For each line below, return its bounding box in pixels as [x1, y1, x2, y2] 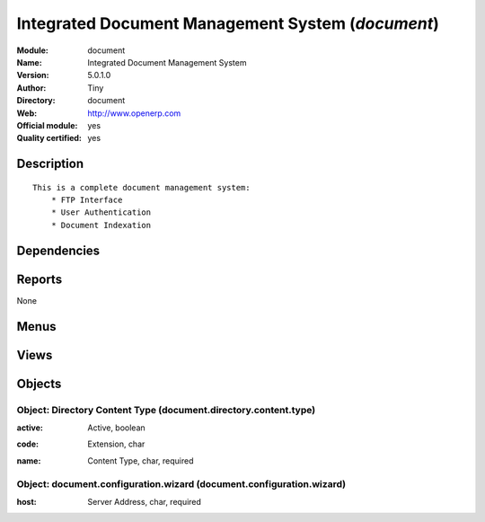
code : [16, 438, 40, 449]
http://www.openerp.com [87, 108, 181, 119]
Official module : [16, 119, 78, 130]
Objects [16, 376, 62, 391]
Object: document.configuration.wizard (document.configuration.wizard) [16, 477, 346, 490]
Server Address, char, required [87, 496, 202, 507]
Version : [16, 70, 49, 81]
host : [16, 496, 37, 507]
